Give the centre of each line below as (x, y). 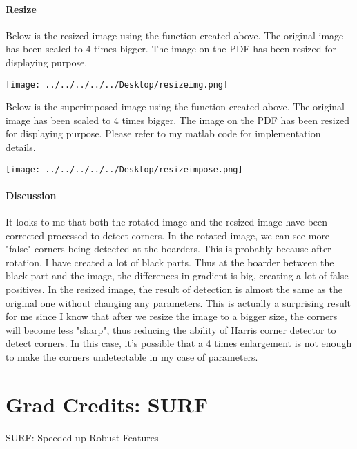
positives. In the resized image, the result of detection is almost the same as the (174, 289)
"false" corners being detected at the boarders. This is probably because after (168, 249)
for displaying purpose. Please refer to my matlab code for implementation (163, 133)
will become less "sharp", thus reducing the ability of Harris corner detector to (171, 329)
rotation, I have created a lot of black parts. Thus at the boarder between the (170, 262)
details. (21, 147)
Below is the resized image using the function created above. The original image (175, 35)
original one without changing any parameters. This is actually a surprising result (178, 302)
